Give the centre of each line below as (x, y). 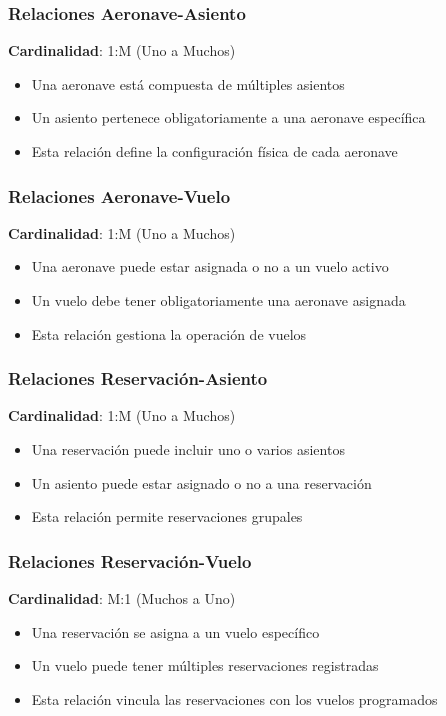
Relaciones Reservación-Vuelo (130, 560)
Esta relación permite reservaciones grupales (167, 516)
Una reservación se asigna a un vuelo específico (175, 631)
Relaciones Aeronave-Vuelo (119, 195)
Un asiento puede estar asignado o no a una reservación (201, 482)
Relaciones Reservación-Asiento (138, 378)
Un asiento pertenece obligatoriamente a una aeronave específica (228, 117)
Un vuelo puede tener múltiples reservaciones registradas (205, 665)
